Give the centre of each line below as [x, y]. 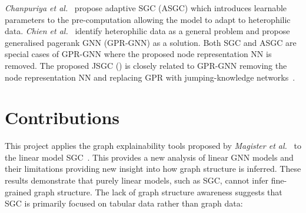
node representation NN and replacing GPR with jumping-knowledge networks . [150, 77]
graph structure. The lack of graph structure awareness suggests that [158, 192]
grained [18, 192]
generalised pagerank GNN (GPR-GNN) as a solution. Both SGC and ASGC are [151, 42]
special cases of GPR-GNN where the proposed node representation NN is [138, 54]
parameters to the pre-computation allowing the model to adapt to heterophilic [148, 19]
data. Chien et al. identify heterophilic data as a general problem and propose [147, 31]
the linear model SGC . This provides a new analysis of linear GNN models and [149, 157]
